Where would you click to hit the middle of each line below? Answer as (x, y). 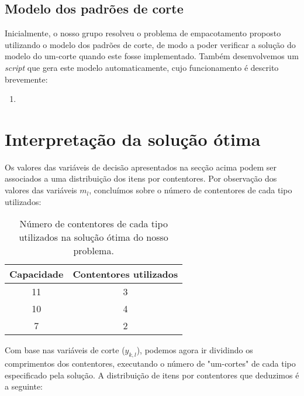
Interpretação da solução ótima (133, 139)
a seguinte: (24, 386)
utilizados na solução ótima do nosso (94, 237)
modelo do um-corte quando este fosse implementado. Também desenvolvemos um (152, 56)
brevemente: (26, 79)
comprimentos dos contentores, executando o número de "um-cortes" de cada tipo (150, 363)
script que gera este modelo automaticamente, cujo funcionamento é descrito (142, 67)
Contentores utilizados (125, 274)
